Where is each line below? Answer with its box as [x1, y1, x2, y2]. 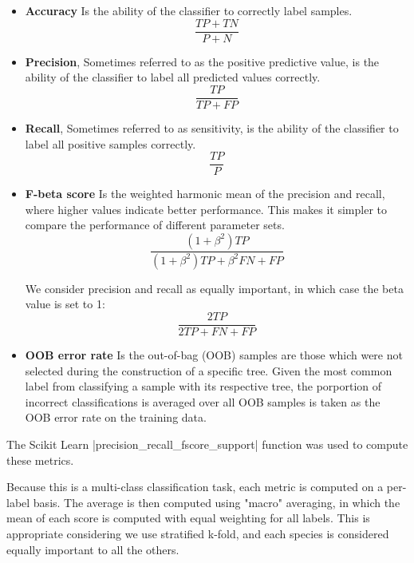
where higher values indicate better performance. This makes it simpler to [25, 200, 387, 217]
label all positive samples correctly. [25, 135, 196, 152]
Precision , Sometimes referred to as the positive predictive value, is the [25, 53, 380, 69]
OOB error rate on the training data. [25, 409, 207, 426]
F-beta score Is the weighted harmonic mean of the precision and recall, [25, 185, 385, 202]
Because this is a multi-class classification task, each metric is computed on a [6, 478, 384, 495]
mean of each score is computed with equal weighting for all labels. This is [6, 509, 370, 526]
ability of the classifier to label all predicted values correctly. [25, 69, 321, 85]
